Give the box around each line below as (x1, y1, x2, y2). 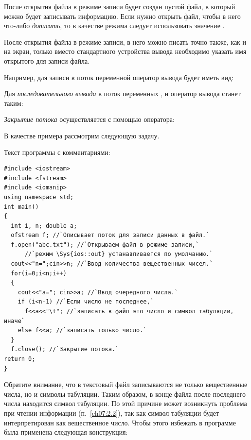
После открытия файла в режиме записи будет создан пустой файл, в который (4, 1, 235, 11)
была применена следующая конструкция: (4, 427, 128, 437)
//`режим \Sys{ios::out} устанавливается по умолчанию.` (24, 251, 213, 258)
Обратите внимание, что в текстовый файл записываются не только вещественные (4, 379, 248, 389)
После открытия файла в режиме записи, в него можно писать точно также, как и (4, 36, 247, 47)
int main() (4, 203, 39, 210)
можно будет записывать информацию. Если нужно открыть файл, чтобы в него (4, 11, 241, 21)
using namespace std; (4, 193, 74, 201)
